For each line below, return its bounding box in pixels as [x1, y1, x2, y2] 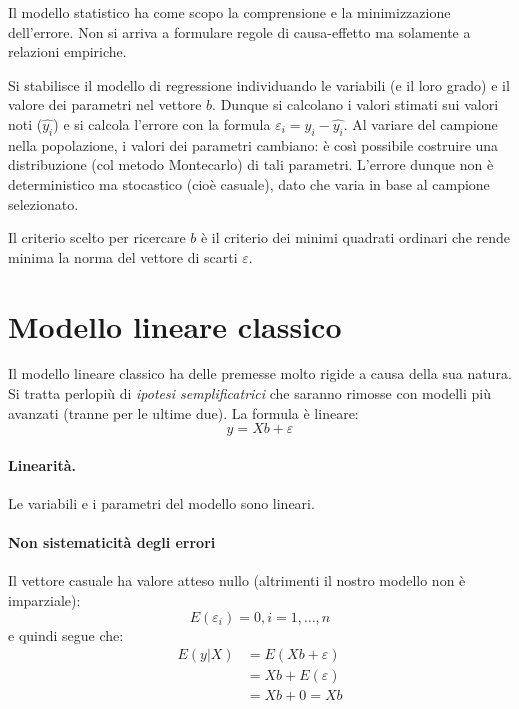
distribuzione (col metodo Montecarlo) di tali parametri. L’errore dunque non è [8, 154, 494, 175]
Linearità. [8, 454, 76, 475]
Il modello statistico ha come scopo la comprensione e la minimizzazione [8, 2, 451, 22]
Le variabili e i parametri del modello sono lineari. [8, 493, 315, 514]
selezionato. [8, 193, 79, 214]
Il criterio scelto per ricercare [8, 227, 186, 248]
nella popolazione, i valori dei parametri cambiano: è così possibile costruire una [8, 134, 499, 155]
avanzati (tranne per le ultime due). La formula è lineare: [8, 402, 359, 423]
